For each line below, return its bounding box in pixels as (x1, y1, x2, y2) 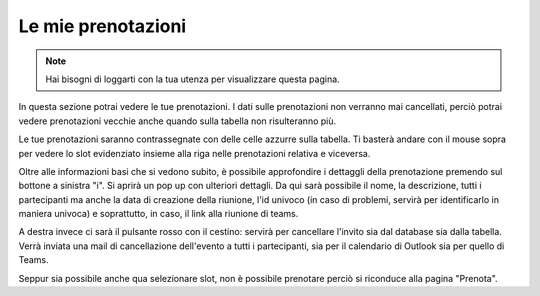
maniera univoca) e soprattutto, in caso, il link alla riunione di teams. (18, 208, 299, 220)
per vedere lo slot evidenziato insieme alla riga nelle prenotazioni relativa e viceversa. (18, 147, 371, 159)
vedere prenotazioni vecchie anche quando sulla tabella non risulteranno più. (18, 115, 337, 127)
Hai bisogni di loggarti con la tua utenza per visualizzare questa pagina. (45, 73, 340, 85)
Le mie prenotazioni (18, 15, 187, 37)
